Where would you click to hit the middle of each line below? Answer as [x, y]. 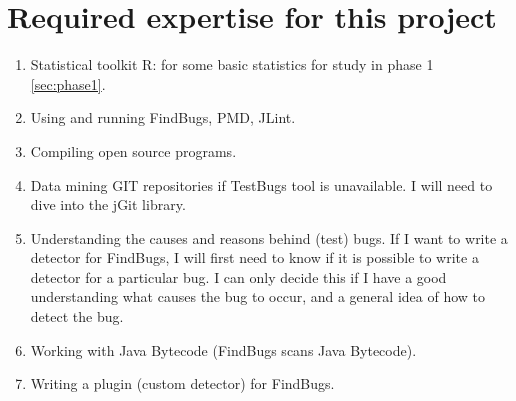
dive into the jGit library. [108, 204]
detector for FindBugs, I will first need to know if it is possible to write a [254, 257]
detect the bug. [77, 316]
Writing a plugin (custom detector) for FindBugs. [182, 383]
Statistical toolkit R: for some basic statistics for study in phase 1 [232, 64]
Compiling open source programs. [133, 150]
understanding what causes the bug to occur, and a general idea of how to [257, 296]
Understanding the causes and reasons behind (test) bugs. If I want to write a [269, 237]
